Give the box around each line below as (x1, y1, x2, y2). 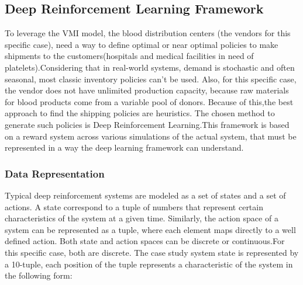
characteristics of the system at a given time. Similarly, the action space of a (5, 212, 278, 224)
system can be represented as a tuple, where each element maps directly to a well (5, 223, 296, 235)
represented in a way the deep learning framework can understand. (5, 141, 244, 154)
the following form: (5, 269, 73, 281)
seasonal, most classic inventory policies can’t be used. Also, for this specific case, (5, 72, 297, 85)
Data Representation (5, 166, 105, 180)
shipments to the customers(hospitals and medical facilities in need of (5, 50, 254, 62)
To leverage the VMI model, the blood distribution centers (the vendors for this (5, 27, 291, 39)
